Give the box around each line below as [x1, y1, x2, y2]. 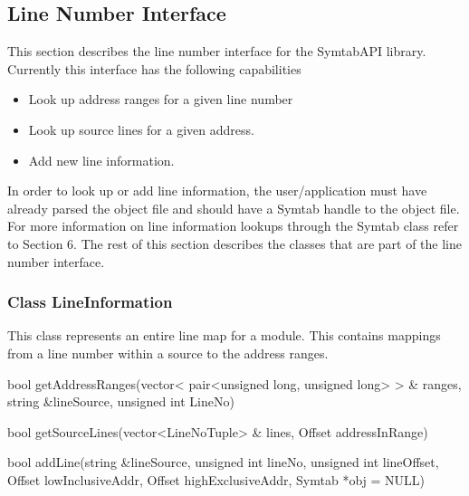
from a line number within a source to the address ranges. [7, 343, 329, 362]
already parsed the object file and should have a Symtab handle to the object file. [7, 198, 460, 217]
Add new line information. [28, 150, 175, 169]
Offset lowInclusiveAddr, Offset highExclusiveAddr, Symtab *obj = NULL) [7, 470, 426, 489]
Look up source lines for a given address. [28, 119, 254, 138]
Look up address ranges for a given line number [28, 90, 293, 109]
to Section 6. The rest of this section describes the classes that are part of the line [7, 234, 462, 253]
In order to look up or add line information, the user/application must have [7, 181, 427, 200]
